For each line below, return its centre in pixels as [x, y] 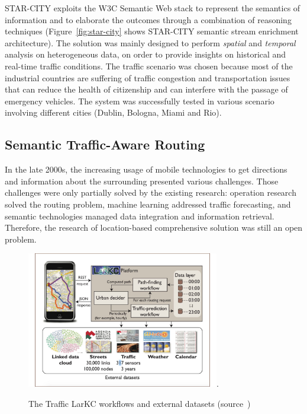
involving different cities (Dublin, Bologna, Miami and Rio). [113, 112]
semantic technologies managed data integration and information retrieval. [140, 216]
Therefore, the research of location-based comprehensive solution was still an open [154, 227]
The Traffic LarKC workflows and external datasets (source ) [140, 403]
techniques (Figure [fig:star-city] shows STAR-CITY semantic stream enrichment [152, 31]
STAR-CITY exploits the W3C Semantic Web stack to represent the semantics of [153, 8]
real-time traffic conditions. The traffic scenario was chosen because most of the [149, 66]
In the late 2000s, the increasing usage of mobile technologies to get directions [146, 169]
